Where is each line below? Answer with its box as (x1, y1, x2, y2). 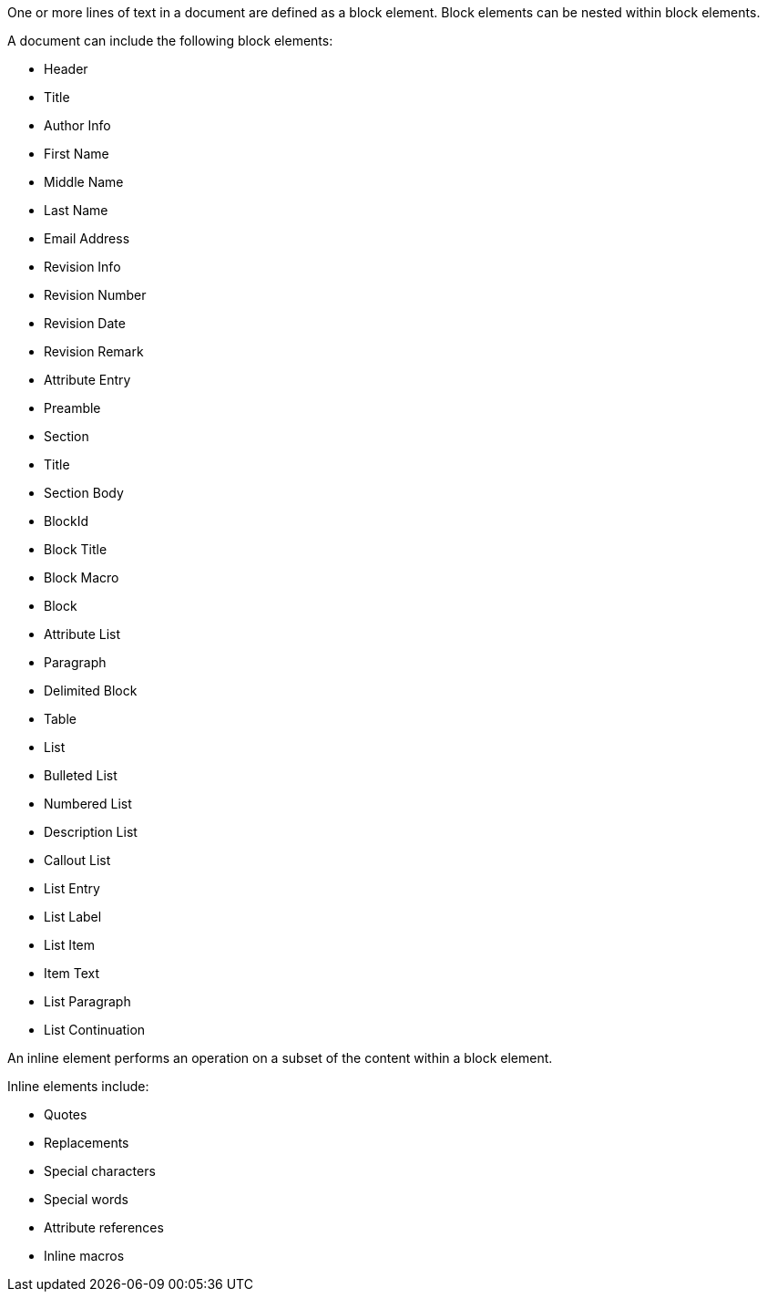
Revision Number (44, 287, 147, 303)
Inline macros (44, 1248, 125, 1263)
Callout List (44, 852, 111, 868)
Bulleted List (44, 768, 118, 783)
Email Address (44, 231, 130, 246)
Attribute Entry (44, 372, 131, 387)
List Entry (44, 881, 100, 896)
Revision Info (44, 259, 121, 274)
